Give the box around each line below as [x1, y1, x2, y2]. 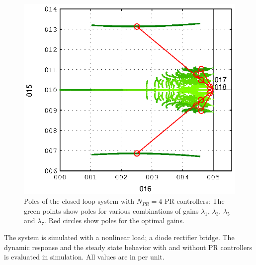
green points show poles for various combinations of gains [24, 205, 199, 216]
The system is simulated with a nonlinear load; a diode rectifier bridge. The [4, 232, 235, 242]
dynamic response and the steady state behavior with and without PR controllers [4, 242, 253, 252]
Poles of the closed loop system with [24, 196, 135, 206]
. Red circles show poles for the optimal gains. [44, 215, 184, 226]
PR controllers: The [164, 196, 225, 206]
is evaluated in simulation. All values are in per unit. [4, 252, 165, 262]
